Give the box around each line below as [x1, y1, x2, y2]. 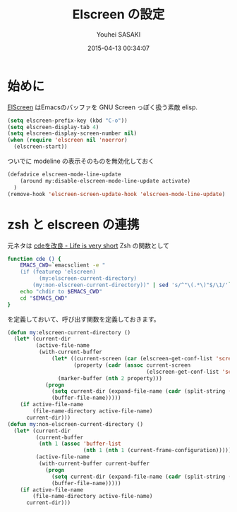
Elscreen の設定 [72, 6, 165, 23]
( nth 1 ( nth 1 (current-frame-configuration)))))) [83, 447, 235, 454]
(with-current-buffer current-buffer [38, 460, 150, 467]
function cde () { [7, 255, 61, 262]
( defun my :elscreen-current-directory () [7, 329, 131, 336]
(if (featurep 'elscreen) [20, 269, 97, 276]
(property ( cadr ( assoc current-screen [73, 361, 191, 369]
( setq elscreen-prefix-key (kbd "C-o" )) [7, 117, 128, 124]
